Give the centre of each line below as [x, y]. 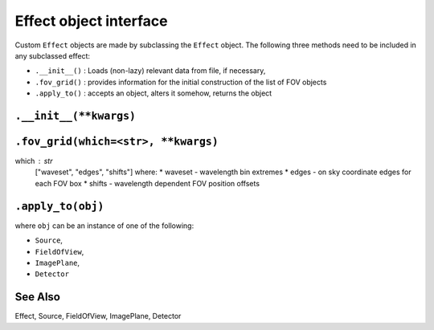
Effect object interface [91, 21]
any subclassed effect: [53, 55]
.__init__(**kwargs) [76, 116]
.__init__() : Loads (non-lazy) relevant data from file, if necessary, [150, 71]
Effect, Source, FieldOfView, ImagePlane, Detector [98, 316]
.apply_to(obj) [59, 206]
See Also [37, 297]
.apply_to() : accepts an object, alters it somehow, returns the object [154, 93]
